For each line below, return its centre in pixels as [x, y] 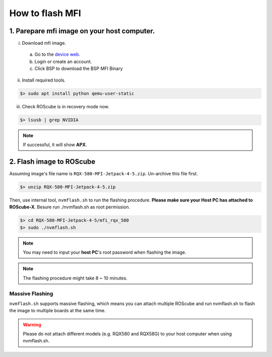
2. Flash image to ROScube [52, 161]
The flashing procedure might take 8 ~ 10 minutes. [75, 278]
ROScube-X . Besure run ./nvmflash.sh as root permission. [70, 207]
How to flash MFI [45, 13]
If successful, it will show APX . [55, 145]
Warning [32, 324]
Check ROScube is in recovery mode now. [65, 106]
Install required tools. [44, 80]
